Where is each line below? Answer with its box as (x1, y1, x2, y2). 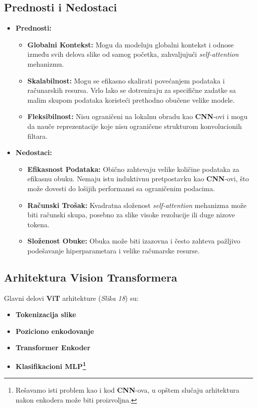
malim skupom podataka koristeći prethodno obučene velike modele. (27, 94, 235, 105)
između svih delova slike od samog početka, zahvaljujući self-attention (27, 49, 239, 59)
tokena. (27, 219, 49, 229)
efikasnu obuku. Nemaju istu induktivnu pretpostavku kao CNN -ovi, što (27, 173, 249, 184)
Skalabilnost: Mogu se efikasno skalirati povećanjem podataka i (27, 75, 225, 85)
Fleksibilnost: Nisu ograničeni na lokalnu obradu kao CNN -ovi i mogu (27, 111, 248, 122)
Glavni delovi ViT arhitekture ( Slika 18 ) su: (4, 292, 139, 303)
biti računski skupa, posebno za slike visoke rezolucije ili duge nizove (27, 209, 235, 220)
